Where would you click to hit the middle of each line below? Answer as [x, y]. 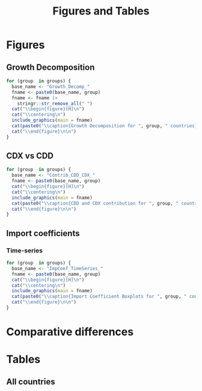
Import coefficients [43, 233]
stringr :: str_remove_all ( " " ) [55, 104]
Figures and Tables [101, 11]
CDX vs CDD [30, 156]
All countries [31, 382]
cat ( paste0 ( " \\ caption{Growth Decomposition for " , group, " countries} [105, 126]
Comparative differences [70, 332]
